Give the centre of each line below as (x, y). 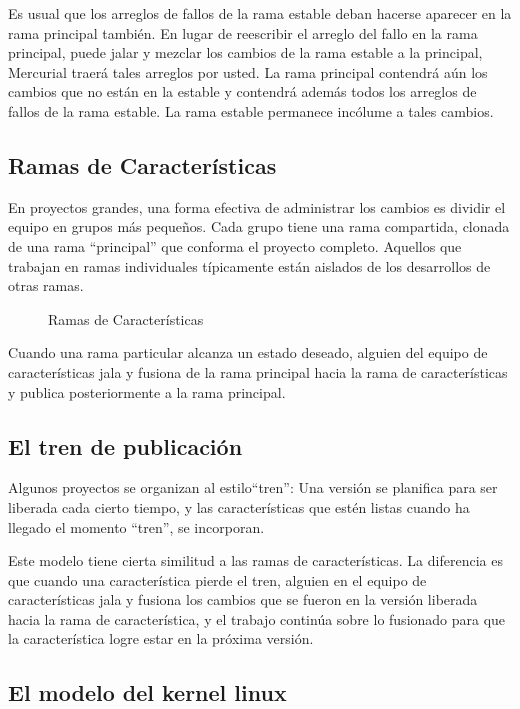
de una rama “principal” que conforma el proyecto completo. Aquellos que (235, 245)
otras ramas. (46, 285)
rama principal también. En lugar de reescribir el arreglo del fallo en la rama (243, 32)
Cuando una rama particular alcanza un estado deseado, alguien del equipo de (248, 352)
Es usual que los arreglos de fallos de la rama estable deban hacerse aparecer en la (260, 13)
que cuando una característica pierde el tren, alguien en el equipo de (217, 579)
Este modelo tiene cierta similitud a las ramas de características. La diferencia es (255, 560)
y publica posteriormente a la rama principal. (147, 391)
